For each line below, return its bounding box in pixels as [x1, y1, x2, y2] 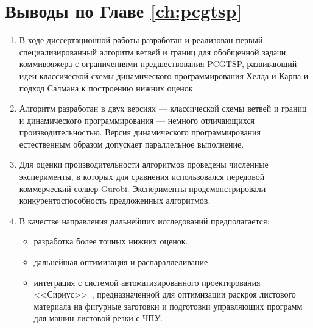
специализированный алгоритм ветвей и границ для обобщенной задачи [19, 45, 286, 58]
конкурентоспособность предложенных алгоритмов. [19, 194, 211, 207]
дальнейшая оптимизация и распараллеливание [33, 255, 208, 268]
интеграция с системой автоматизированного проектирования [33, 276, 261, 288]
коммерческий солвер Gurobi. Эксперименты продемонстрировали [19, 182, 266, 194]
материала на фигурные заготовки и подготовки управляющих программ [33, 299, 303, 312]
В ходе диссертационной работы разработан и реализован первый [19, 34, 263, 46]
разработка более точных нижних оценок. [33, 235, 188, 248]
